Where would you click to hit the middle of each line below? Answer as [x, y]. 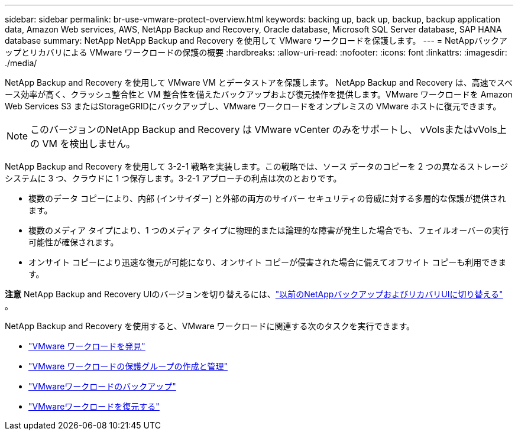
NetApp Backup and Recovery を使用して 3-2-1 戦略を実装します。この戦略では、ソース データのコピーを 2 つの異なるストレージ [257, 166]
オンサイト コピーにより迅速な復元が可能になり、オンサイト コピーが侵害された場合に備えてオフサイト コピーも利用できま [268, 262]
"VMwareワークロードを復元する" [94, 406]
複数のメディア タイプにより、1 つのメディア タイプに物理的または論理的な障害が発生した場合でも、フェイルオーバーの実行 [269, 230]
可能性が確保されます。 [74, 242]
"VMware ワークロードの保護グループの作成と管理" [128, 366]
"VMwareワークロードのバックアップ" [102, 386]
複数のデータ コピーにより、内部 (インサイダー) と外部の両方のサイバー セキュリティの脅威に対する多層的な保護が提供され [267, 198]
